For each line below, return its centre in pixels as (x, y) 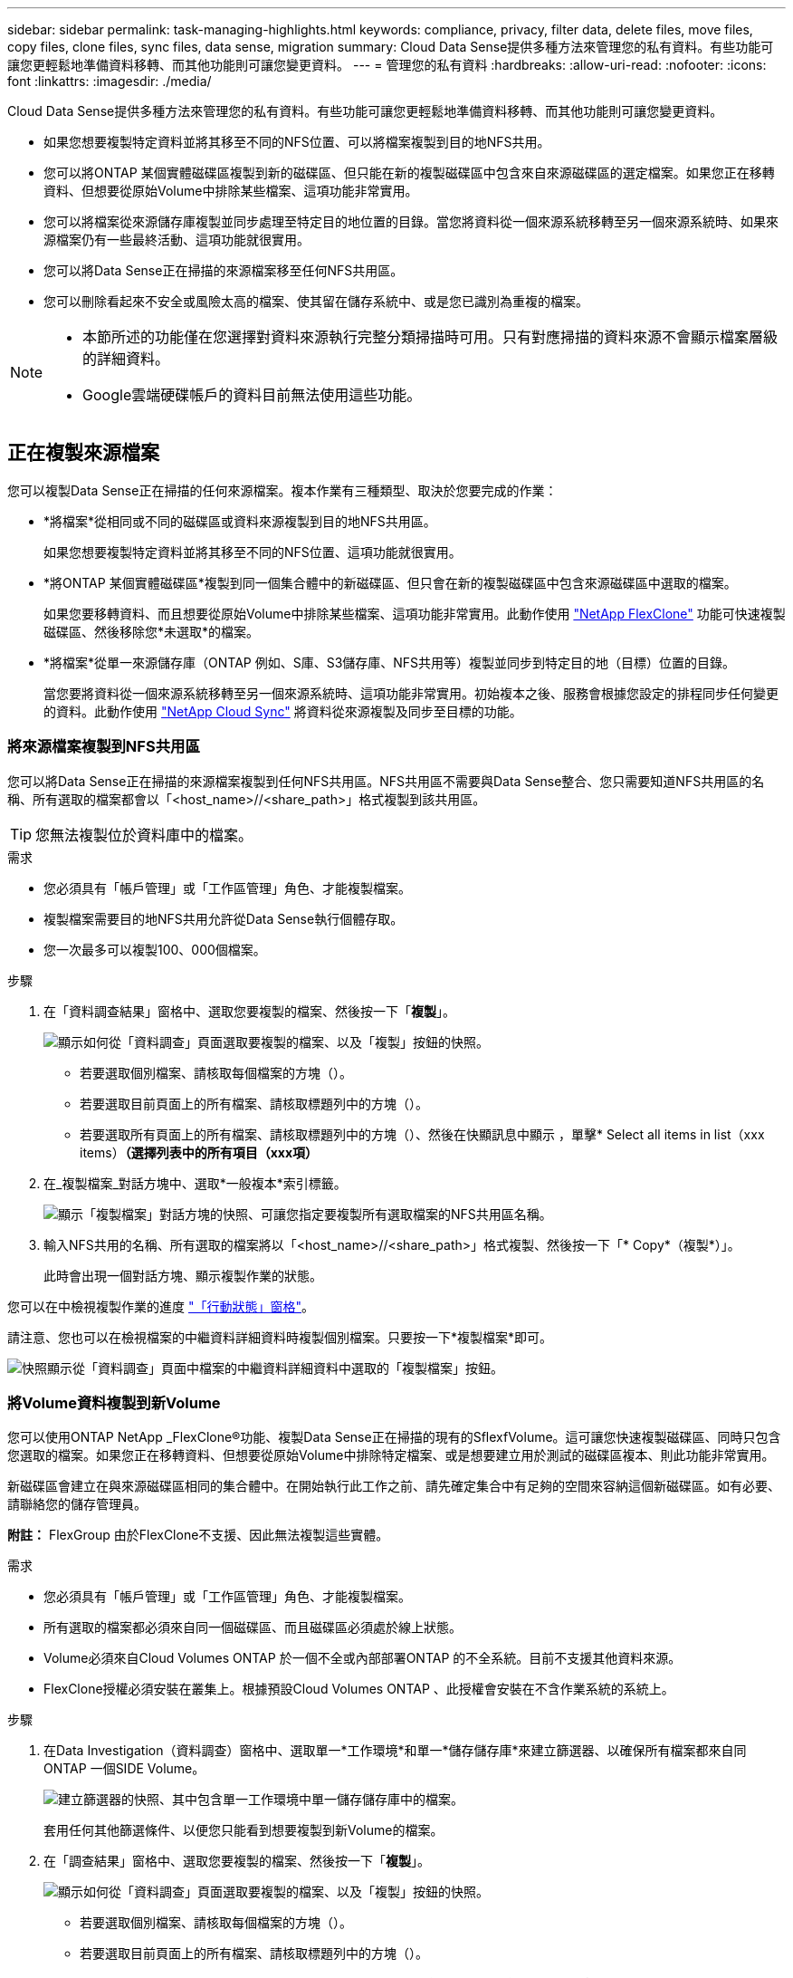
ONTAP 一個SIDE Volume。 (124, 1769)
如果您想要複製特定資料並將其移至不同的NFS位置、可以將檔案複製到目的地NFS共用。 (297, 142)
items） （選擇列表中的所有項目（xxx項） (199, 1152)
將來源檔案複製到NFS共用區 (104, 747)
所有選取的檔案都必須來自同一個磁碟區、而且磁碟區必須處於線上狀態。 (253, 1628)
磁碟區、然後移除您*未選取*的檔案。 (152, 631)
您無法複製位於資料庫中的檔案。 (144, 835)
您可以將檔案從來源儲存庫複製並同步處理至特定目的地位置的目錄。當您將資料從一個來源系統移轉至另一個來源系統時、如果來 (411, 221)
